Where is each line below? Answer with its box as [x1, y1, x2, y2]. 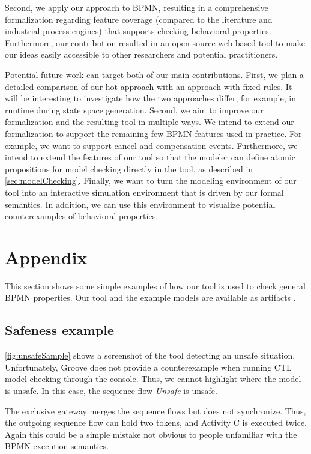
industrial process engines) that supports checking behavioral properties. [5, 25, 271, 37]
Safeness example [5, 321, 115, 339]
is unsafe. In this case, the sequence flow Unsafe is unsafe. [5, 384, 217, 396]
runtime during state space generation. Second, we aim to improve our [5, 103, 264, 116]
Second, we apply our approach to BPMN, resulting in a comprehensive [5, 1, 268, 13]
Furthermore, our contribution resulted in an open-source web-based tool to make [5, 36, 306, 49]
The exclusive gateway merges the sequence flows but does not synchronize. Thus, [5, 404, 306, 417]
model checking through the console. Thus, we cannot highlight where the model [5, 372, 301, 385]
